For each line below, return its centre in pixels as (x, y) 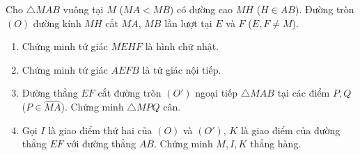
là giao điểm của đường (290, 130)
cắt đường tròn (130, 93)
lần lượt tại (188, 23)
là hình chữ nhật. (182, 46)
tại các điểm (304, 93)
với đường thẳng (101, 144)
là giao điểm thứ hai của (100, 130)
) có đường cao (201, 9)
